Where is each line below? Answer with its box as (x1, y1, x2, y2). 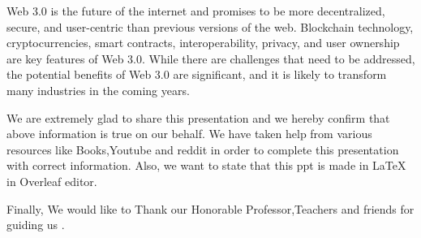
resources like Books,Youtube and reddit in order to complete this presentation (6, 141, 399, 158)
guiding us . (6, 216, 65, 233)
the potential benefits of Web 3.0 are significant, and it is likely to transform (6, 66, 387, 83)
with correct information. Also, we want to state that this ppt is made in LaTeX (6, 157, 406, 174)
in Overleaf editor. (6, 172, 97, 189)
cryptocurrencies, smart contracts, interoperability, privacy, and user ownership (6, 34, 400, 51)
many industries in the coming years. (6, 81, 190, 98)
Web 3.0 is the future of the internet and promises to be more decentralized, (6, 2, 385, 19)
